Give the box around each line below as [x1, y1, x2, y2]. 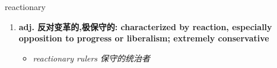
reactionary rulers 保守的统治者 [33, 51, 151, 64]
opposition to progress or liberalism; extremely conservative [18, 32, 269, 44]
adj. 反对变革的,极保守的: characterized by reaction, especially [18, 20, 272, 33]
